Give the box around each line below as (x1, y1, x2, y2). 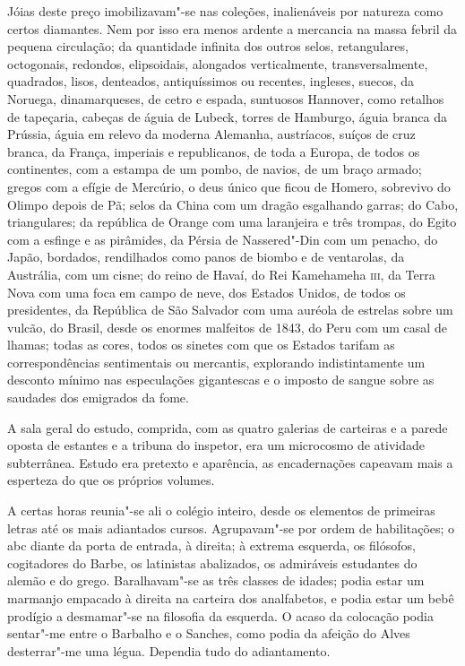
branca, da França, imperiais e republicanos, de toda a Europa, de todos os (7, 142, 420, 160)
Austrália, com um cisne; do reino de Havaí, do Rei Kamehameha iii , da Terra (7, 264, 435, 283)
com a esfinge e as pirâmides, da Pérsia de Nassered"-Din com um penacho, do (7, 229, 438, 248)
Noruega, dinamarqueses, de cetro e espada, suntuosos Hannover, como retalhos (7, 89, 444, 108)
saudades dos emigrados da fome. (7, 388, 189, 407)
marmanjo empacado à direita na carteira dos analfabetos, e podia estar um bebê (7, 589, 454, 607)
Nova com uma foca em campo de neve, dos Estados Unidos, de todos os (7, 282, 406, 301)
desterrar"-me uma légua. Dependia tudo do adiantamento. (7, 641, 331, 660)
